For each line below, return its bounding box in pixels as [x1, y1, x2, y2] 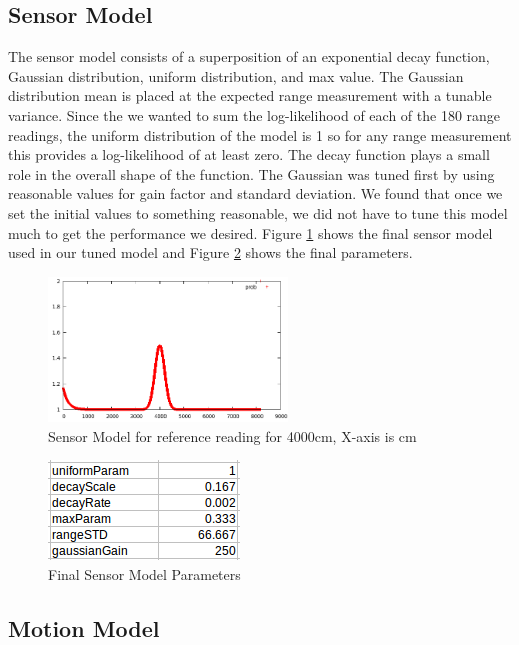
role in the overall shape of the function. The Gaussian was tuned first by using [8, 163, 495, 184]
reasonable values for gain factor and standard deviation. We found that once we [8, 183, 503, 204]
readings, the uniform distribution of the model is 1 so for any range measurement [8, 124, 512, 145]
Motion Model [8, 612, 160, 643]
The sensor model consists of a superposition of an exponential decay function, [8, 46, 490, 67]
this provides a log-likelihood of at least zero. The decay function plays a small [8, 144, 490, 165]
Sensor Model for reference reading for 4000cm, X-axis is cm [48, 425, 417, 446]
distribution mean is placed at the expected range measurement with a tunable [8, 85, 492, 106]
